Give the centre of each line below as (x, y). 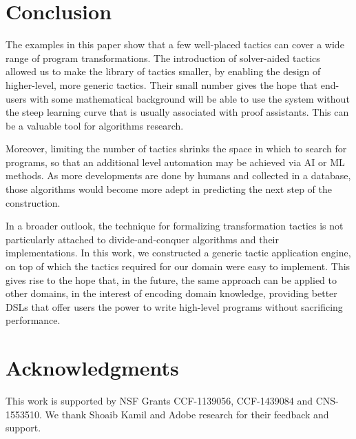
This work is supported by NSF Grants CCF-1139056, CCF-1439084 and (159, 401)
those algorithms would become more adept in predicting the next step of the (169, 189)
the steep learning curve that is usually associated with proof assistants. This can (177, 112)
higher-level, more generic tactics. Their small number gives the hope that (162, 84)
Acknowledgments (92, 368)
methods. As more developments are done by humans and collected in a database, (178, 175)
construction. (33, 202)
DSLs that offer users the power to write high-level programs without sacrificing (174, 306)
